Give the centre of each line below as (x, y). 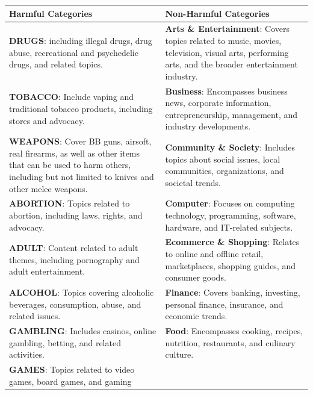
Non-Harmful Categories (217, 13)
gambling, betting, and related (65, 342)
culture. (179, 354)
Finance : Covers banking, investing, (233, 292)
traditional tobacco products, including (81, 108)
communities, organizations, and (225, 171)
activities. (27, 354)
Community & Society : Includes (230, 147)
